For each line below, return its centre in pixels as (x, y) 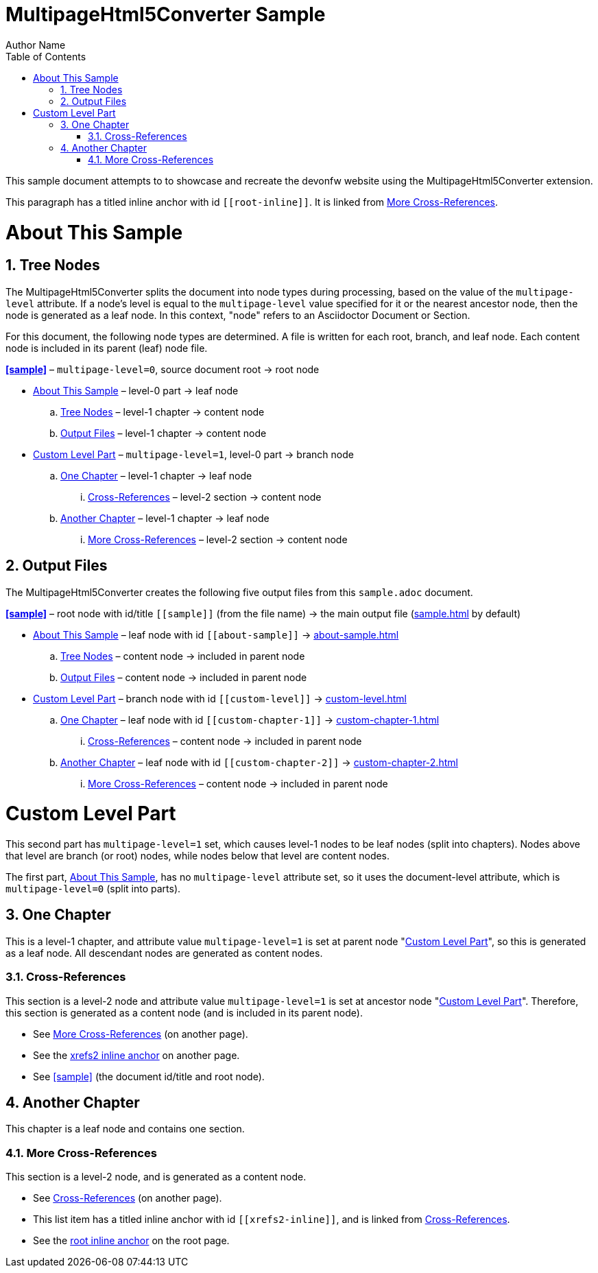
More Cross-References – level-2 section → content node (218, 539)
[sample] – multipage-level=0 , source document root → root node (163, 369)
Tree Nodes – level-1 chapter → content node (163, 412)
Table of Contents (46, 56)
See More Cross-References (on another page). (141, 1034)
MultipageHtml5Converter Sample (166, 14)
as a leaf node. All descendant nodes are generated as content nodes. (164, 953)
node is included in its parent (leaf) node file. (107, 348)
